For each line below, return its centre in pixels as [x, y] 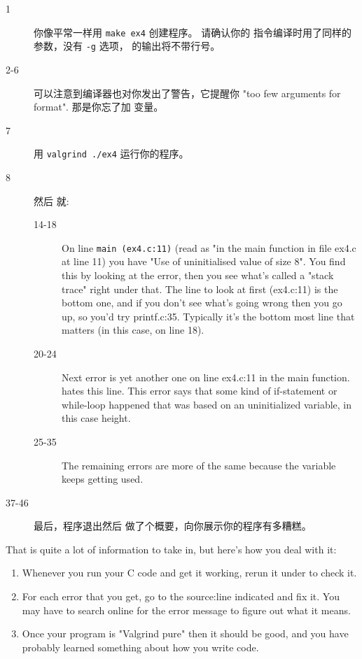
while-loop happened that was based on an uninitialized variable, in [207, 404]
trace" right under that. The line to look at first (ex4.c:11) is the [200, 289]
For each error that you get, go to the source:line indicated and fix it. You [181, 596]
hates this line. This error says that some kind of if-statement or [200, 391]
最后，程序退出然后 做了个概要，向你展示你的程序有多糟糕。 [173, 526]
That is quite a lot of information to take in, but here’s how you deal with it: [171, 549]
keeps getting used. [103, 479]
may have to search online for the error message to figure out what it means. [186, 610]
